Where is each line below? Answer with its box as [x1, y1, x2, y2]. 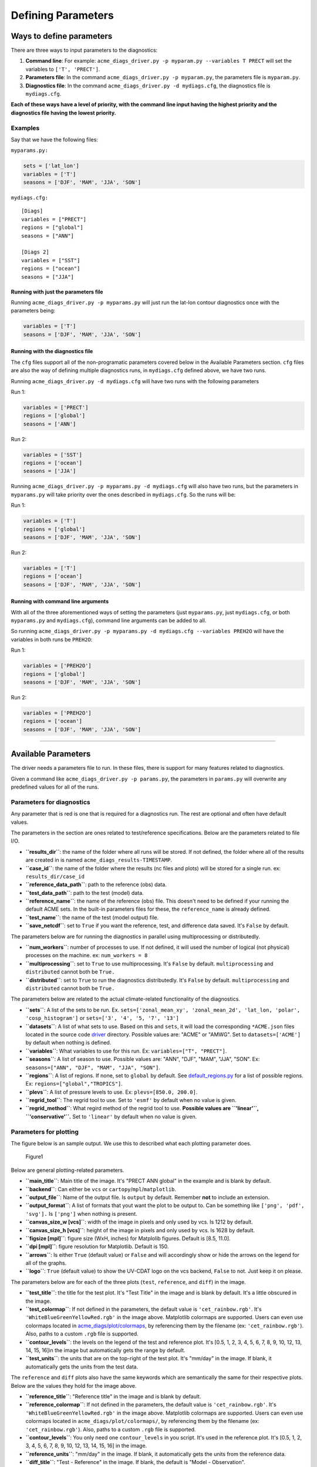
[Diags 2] [21, 249, 49, 255]
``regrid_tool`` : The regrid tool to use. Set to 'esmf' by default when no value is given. [25, 1097, 237, 1104]
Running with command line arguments [11, 598, 109, 605]
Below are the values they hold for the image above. [11, 1382, 137, 1389]
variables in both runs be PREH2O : [11, 636, 93, 643]
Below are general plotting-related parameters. [11, 1167, 124, 1174]
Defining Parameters [11, 9, 114, 22]
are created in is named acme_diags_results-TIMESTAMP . [25, 857, 173, 864]
